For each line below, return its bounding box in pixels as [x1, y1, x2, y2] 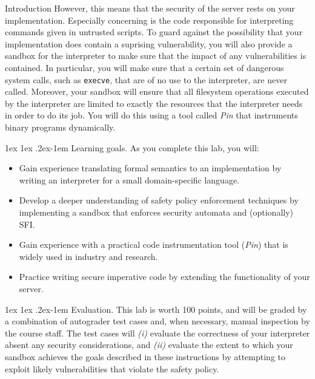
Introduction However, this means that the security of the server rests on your [5, 2, 295, 14]
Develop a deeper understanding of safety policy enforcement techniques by [19, 194, 299, 207]
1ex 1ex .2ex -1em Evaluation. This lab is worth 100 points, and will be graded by [5, 302, 307, 315]
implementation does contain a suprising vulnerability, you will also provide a [5, 37, 293, 50]
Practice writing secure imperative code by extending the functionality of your [19, 270, 310, 283]
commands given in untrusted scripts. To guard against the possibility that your [5, 26, 303, 38]
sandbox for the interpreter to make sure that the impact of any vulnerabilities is [5, 49, 307, 62]
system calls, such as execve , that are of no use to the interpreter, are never [5, 73, 287, 86]
